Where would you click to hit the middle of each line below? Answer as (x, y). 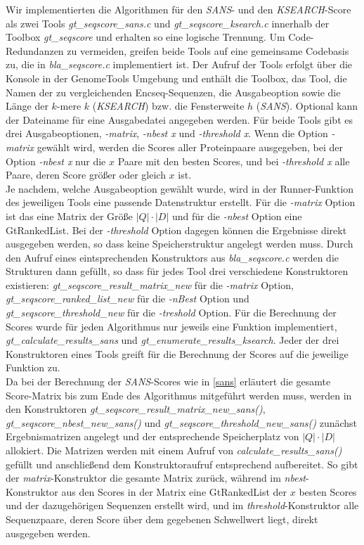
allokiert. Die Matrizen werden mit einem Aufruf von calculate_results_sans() (174, 450)
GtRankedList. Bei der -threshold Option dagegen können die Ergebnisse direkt (176, 230)
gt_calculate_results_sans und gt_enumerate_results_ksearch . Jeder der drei (173, 340)
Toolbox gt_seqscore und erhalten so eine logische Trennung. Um (145, 37)
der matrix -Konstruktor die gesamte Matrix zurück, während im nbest (156, 478)
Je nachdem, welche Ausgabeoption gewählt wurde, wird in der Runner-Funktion (180, 188)
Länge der (27, 106)
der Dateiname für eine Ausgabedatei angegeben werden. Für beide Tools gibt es (179, 119)
